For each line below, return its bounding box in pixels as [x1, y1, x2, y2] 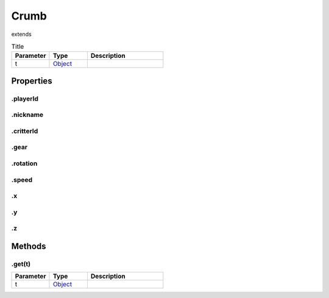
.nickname [11, 110, 44, 119]
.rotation [11, 159, 38, 168]
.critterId [11, 127, 38, 135]
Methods [11, 241, 46, 251]
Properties [11, 76, 52, 86]
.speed [11, 176, 33, 184]
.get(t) [11, 260, 30, 268]
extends [11, 30, 32, 38]
